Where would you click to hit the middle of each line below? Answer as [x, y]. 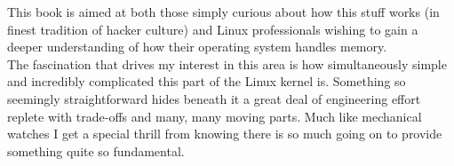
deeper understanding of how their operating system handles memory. [197, 47]
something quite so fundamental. [96, 150]
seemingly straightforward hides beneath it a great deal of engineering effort [214, 98]
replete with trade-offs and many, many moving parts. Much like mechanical [215, 116]
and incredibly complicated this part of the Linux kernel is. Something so [207, 81]
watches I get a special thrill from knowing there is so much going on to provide [225, 134]
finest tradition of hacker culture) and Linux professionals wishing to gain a [213, 29]
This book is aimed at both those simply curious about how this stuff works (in [223, 12]
